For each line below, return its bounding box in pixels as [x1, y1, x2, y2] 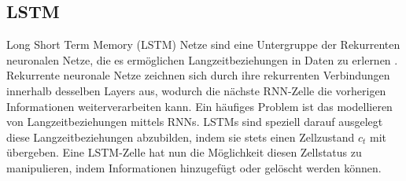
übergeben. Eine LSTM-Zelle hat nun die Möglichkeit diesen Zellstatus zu [6, 144, 362, 161]
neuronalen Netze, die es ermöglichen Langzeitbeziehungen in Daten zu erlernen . [6, 51, 398, 68]
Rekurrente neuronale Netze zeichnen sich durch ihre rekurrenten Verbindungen [6, 67, 390, 83]
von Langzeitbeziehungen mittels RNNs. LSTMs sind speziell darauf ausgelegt [6, 113, 383, 130]
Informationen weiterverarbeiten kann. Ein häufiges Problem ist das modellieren [6, 98, 393, 114]
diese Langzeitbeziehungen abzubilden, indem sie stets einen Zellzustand [6, 128, 355, 145]
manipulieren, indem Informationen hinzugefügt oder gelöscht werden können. [6, 159, 382, 175]
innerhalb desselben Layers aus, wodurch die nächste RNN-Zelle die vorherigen [6, 82, 386, 98]
